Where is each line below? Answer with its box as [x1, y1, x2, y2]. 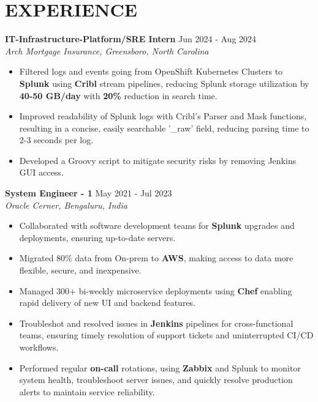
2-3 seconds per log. [19, 133, 94, 146]
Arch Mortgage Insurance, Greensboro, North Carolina [5, 44, 209, 57]
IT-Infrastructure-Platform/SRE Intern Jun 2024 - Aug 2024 [5, 32, 257, 45]
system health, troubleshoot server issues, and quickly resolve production [19, 373, 293, 386]
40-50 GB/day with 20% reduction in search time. [19, 89, 218, 102]
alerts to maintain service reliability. [19, 385, 155, 398]
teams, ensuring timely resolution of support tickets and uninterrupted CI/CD [19, 329, 314, 341]
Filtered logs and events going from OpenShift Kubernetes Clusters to [19, 65, 283, 78]
